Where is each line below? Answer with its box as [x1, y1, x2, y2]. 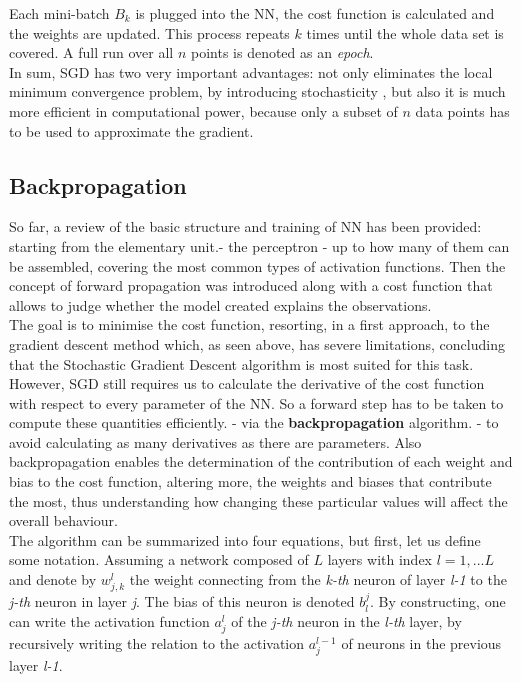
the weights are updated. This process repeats [9, 22, 290, 43]
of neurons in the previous [341, 632, 502, 653]
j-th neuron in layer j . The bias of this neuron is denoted [9, 591, 355, 612]
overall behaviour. [9, 510, 118, 531]
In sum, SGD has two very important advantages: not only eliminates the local [9, 61, 493, 82]
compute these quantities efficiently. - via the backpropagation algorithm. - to [9, 412, 499, 433]
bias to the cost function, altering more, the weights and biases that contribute [9, 471, 492, 492]
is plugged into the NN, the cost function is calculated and [135, 3, 495, 23]
